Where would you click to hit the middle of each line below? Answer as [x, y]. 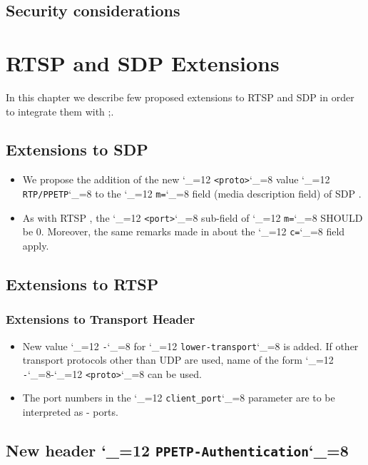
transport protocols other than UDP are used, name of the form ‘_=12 [178, 360]
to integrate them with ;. [60, 111]
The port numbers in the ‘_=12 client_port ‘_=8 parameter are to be [179, 398]
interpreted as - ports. [70, 412]
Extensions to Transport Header [101, 319]
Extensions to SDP [77, 149]
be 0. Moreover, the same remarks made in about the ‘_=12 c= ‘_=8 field [184, 231]
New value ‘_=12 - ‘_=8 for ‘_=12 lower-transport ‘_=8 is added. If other [190, 346]
